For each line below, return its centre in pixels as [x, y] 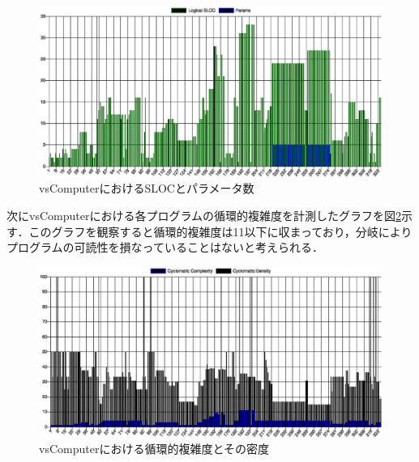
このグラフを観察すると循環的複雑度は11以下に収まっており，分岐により [220, 231]
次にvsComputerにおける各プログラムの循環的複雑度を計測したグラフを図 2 [204, 215]
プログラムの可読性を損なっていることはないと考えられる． [165, 247]
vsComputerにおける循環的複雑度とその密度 [154, 449]
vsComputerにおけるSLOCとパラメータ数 [147, 188]
